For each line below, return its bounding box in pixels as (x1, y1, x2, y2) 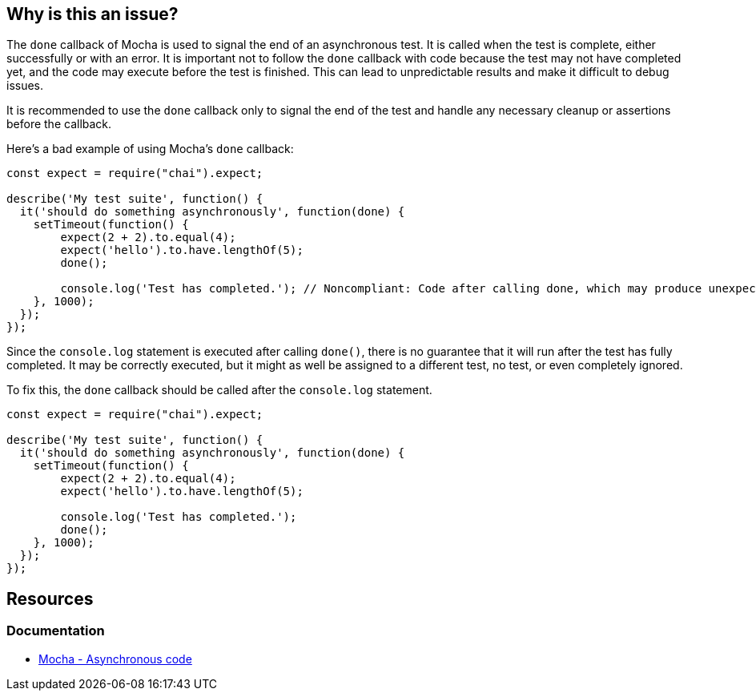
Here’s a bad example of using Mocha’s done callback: (6, 142, 294, 156)
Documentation (6, 622, 105, 639)
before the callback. (6, 117, 112, 131)
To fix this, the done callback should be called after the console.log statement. (6, 383, 432, 397)
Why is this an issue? (6, 4, 179, 24)
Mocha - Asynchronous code (38, 651, 192, 666)
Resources (6, 588, 94, 609)
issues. (6, 79, 44, 93)
